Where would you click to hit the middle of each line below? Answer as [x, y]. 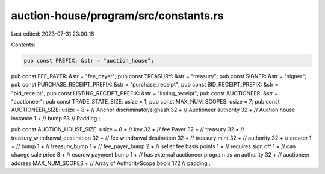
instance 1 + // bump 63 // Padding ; [56, 118]
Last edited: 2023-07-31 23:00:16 [53, 34]
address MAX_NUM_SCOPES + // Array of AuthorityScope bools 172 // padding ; [111, 163]
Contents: [23, 45]
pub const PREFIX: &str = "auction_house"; [89, 61]
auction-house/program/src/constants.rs [117, 16]
